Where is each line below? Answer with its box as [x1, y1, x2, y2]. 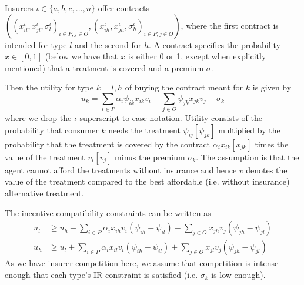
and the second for [74, 38, 142, 51]
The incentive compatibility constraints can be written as [5, 206, 211, 219]
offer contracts [98, 2, 150, 14]
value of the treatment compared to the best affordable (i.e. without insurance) [5, 175, 290, 187]
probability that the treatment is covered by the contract [5, 138, 211, 150]
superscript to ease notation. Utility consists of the [79, 112, 263, 124]
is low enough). [211, 268, 266, 280]
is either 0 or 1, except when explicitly [128, 50, 266, 62]
